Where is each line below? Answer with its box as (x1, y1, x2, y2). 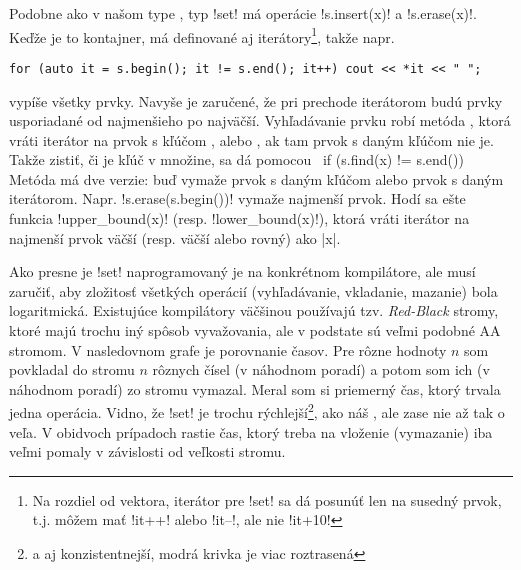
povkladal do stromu (9, 359, 135, 380)
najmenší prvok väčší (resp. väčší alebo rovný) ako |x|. (9, 227, 341, 248)
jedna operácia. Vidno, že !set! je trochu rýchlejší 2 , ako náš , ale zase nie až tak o (9, 399, 505, 423)
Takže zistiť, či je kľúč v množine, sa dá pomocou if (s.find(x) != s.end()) (9, 149, 464, 170)
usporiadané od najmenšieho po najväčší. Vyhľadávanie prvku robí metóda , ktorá (9, 110, 511, 131)
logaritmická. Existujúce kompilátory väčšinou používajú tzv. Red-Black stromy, (9, 300, 499, 321)
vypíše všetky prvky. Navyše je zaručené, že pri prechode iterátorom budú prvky (9, 90, 503, 111)
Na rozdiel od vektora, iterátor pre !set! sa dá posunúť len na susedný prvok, (32, 489, 502, 510)
